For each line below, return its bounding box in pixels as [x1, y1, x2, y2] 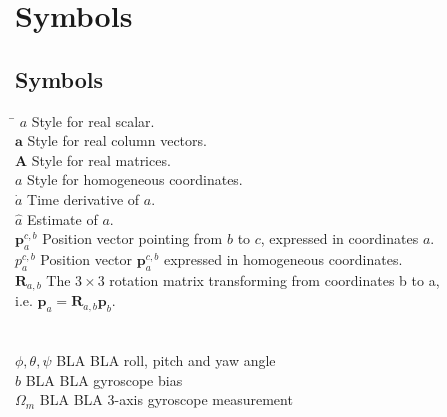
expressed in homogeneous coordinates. [163, 248, 403, 269]
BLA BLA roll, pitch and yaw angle [56, 350, 276, 371]
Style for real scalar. [31, 110, 155, 131]
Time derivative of [27, 188, 140, 209]
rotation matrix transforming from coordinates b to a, [109, 269, 440, 290]
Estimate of [27, 208, 98, 229]
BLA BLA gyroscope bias [25, 369, 183, 390]
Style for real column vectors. [27, 130, 207, 151]
